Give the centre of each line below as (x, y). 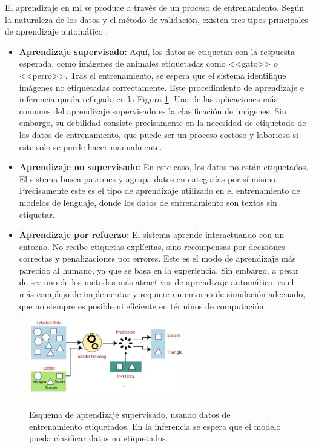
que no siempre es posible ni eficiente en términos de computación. (143, 305)
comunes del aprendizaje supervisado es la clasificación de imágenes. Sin (153, 110)
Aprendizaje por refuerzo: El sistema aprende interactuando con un (152, 235)
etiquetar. (37, 214)
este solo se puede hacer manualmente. (91, 146)
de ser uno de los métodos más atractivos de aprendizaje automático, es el (156, 282)
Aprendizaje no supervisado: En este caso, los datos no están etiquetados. (164, 167)
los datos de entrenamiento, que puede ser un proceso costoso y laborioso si (159, 134)
